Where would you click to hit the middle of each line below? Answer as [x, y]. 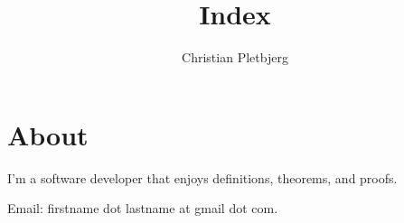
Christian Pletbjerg [235, 57]
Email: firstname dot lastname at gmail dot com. [143, 208]
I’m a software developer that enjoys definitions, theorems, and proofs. [202, 177]
